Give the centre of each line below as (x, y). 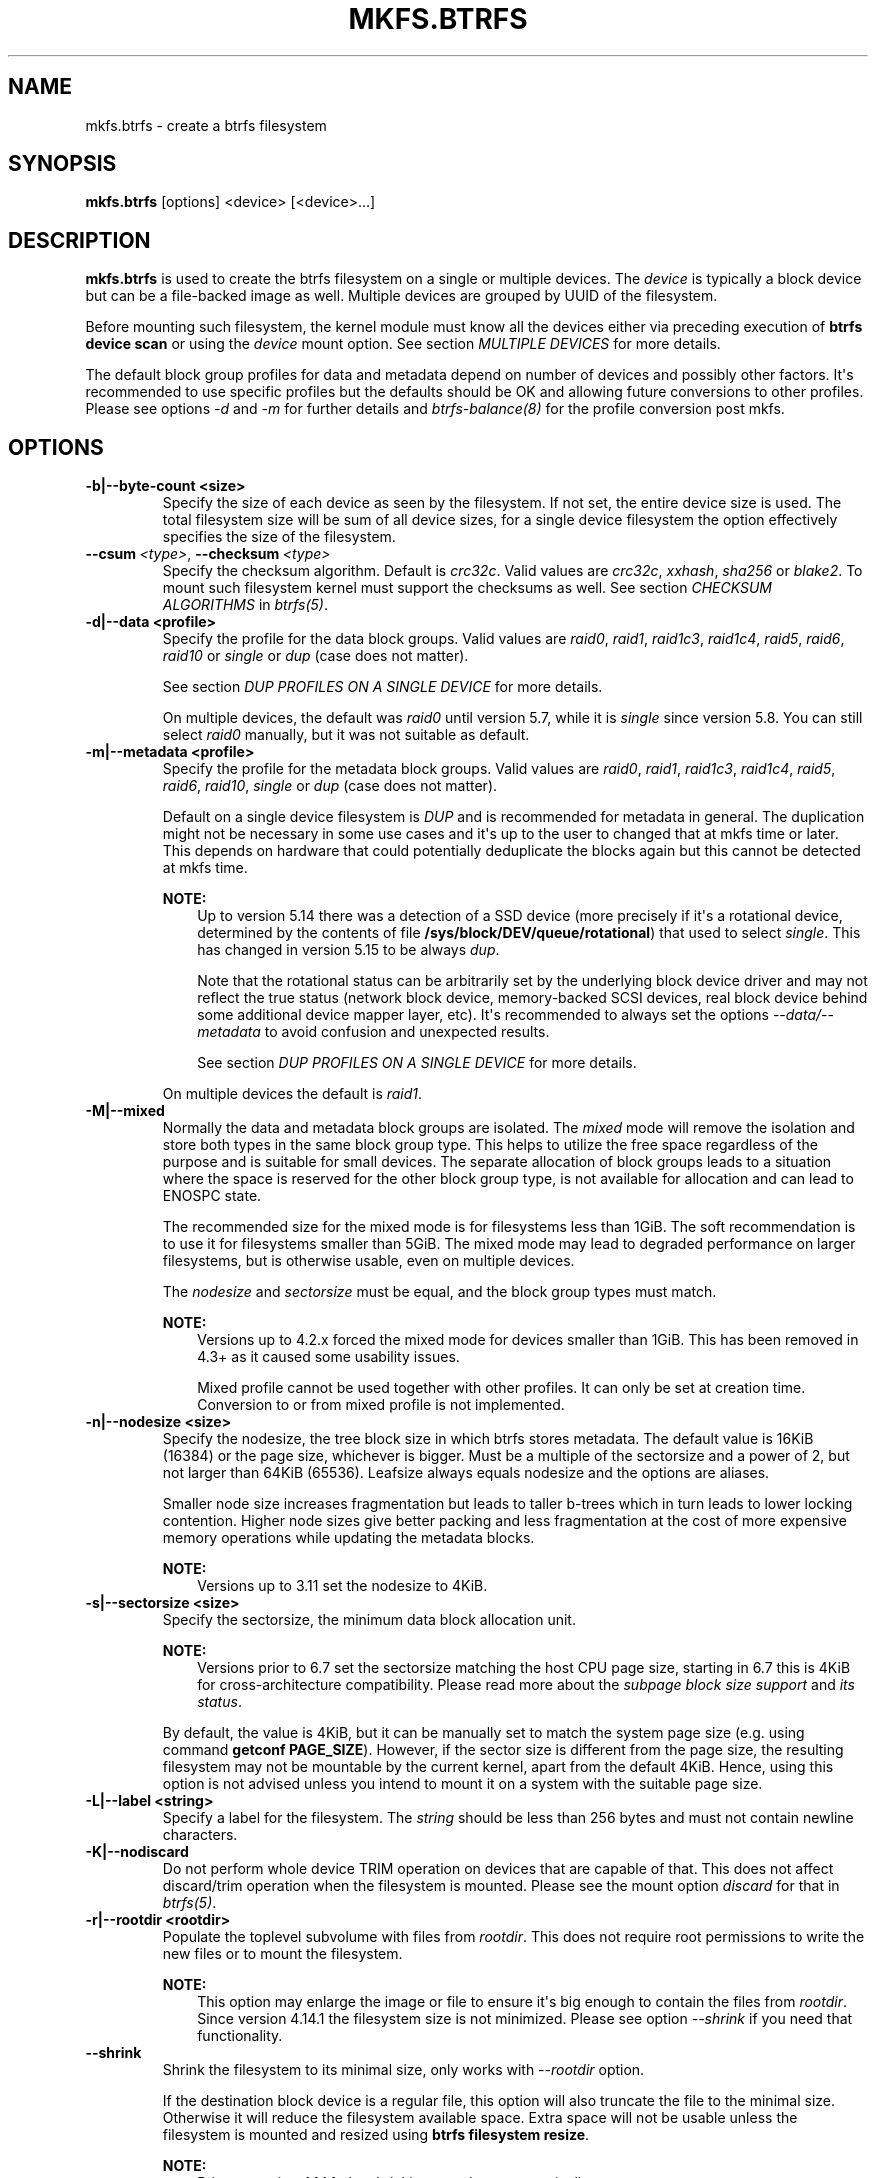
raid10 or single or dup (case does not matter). (315, 656)
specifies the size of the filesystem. (279, 537)
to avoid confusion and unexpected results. (407, 1032)
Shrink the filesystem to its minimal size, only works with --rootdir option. (403, 2070)
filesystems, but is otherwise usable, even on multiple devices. (368, 1261)
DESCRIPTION (79, 240)
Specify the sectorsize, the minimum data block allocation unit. (369, 1620)
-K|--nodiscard (137, 1852)
